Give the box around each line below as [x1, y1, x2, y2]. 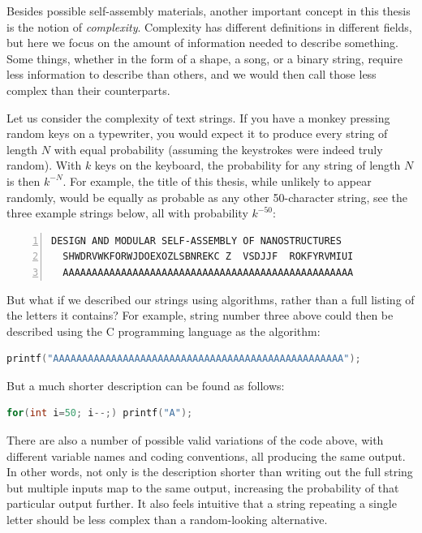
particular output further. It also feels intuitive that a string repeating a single [6, 495, 397, 512]
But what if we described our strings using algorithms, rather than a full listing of [6, 290, 415, 307]
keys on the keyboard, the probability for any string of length [94, 157, 401, 174]
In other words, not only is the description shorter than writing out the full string [6, 463, 413, 480]
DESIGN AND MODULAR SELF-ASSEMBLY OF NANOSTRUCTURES [51, 234, 342, 247]
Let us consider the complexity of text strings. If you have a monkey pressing [6, 109, 390, 126]
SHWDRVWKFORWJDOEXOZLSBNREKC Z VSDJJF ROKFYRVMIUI [62, 251, 354, 263]
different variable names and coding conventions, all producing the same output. [6, 447, 406, 464]
